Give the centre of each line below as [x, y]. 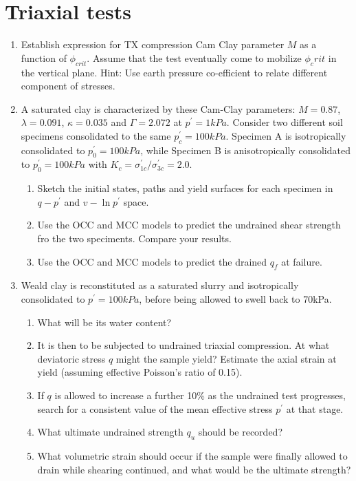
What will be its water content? [104, 322]
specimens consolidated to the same [96, 135]
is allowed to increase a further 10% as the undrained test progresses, [200, 395]
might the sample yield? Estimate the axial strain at [226, 358]
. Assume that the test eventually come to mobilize [194, 57]
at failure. [302, 261]
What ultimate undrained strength [110, 432]
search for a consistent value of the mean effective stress [155, 408]
